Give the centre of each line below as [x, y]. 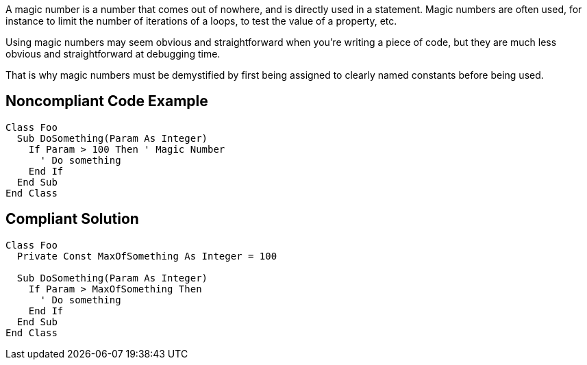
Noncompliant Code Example [107, 101]
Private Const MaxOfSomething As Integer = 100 [147, 256]
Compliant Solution [72, 219]
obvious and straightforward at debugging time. [113, 54]
